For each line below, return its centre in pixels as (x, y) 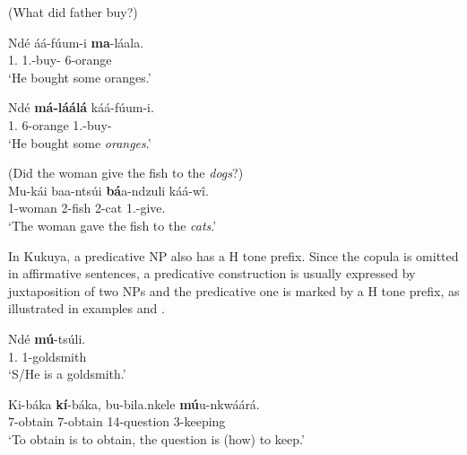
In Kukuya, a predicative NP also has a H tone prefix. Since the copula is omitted (233, 255)
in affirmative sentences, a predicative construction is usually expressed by (212, 273)
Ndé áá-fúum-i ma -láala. (76, 42)
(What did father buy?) (73, 12)
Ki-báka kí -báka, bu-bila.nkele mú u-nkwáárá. (134, 403)
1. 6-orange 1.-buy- (60, 124)
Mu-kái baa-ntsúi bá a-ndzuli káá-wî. (108, 190)
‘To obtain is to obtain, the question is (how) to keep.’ (156, 438)
